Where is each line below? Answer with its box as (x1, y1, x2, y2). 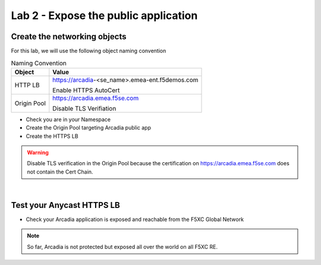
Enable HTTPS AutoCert (52, 86, 120, 94)
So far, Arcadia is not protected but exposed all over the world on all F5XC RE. (27, 243, 218, 250)
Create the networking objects (11, 31, 127, 42)
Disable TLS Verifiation (52, 104, 117, 112)
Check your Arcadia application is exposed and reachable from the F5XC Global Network (26, 216, 244, 223)
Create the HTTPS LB (26, 132, 78, 140)
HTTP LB (14, 81, 40, 89)
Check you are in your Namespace (26, 116, 111, 123)
